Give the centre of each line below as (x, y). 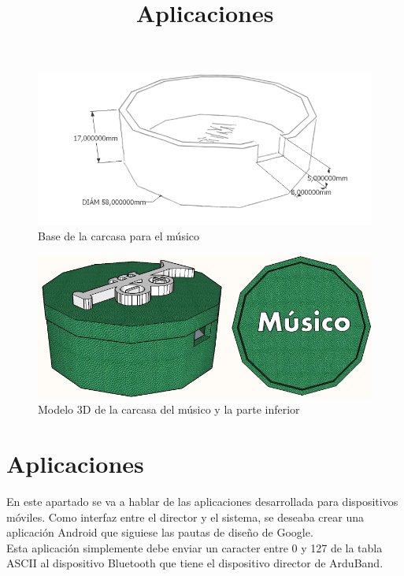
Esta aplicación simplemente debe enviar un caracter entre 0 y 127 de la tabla (195, 547)
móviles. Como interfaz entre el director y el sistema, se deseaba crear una (185, 517)
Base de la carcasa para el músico (119, 236)
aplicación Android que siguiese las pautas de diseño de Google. (160, 532)
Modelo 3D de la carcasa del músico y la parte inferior (169, 409)
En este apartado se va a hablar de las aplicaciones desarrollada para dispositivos (202, 502)
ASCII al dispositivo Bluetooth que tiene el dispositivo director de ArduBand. (195, 563)
